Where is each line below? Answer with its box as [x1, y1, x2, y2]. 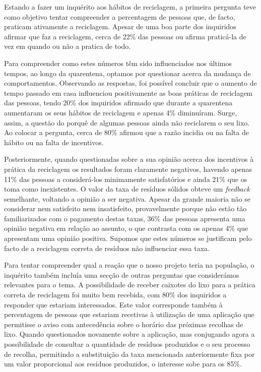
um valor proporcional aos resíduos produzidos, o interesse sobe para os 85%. [4, 358, 242, 369]
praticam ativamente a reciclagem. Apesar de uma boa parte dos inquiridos [4, 21, 236, 32]
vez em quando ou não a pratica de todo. [4, 41, 131, 51]
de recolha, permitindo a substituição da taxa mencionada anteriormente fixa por [4, 348, 255, 359]
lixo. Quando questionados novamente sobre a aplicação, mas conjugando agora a [4, 329, 255, 339]
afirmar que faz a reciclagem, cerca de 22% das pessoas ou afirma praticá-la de [4, 31, 246, 41]
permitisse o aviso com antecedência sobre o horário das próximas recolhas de [4, 319, 243, 329]
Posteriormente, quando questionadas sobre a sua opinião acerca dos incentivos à [4, 154, 254, 164]
